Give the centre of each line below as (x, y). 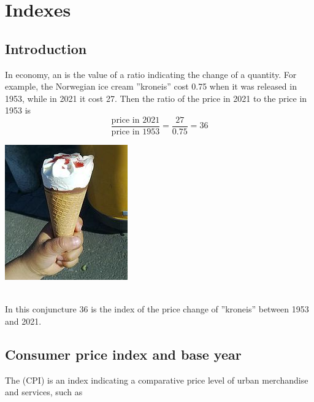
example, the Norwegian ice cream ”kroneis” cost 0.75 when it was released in (151, 86)
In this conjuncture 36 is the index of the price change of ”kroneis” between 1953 (157, 309)
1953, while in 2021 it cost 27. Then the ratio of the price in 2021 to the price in (156, 98)
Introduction (46, 48)
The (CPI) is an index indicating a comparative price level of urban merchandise (157, 380)
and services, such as (44, 392)
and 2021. (23, 321)
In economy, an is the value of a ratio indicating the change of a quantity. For (151, 74)
